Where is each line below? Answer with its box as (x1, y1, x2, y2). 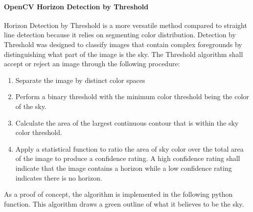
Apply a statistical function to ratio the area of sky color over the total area (15, 143, 244, 154)
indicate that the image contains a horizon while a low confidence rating (15, 162, 232, 173)
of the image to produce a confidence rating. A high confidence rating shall (15, 153, 240, 163)
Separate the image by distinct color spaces (15, 75, 145, 85)
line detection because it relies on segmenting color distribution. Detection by (4, 29, 236, 40)
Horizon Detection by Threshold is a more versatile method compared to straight (4, 20, 247, 30)
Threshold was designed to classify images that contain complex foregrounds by (4, 39, 242, 49)
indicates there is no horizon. (15, 172, 102, 183)
